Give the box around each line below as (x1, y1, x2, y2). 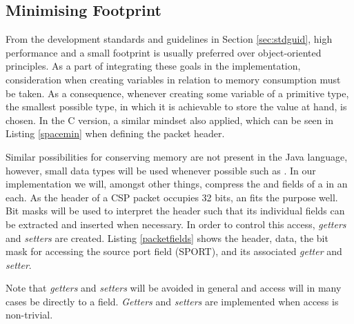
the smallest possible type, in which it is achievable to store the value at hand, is (6, 99, 347, 114)
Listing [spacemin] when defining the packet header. (6, 126, 225, 141)
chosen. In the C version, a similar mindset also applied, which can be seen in (6, 112, 333, 127)
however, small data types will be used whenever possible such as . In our (6, 163, 316, 177)
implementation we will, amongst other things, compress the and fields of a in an (6, 176, 348, 191)
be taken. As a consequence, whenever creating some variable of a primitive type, (6, 85, 349, 100)
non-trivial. (6, 307, 53, 322)
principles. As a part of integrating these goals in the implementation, (6, 59, 301, 73)
